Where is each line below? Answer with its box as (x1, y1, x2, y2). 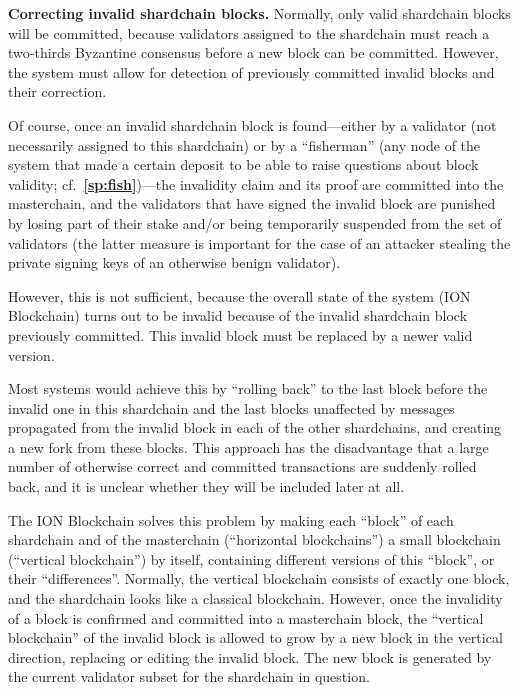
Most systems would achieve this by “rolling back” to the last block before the (8, 378, 488, 399)
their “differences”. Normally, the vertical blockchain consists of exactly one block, (8, 568, 510, 589)
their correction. (8, 81, 107, 102)
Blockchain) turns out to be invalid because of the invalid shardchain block (8, 305, 468, 326)
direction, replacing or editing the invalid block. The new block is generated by (8, 646, 492, 667)
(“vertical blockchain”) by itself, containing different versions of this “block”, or (8, 548, 495, 569)
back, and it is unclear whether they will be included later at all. (8, 476, 405, 497)
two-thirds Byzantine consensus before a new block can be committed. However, (8, 42, 499, 63)
